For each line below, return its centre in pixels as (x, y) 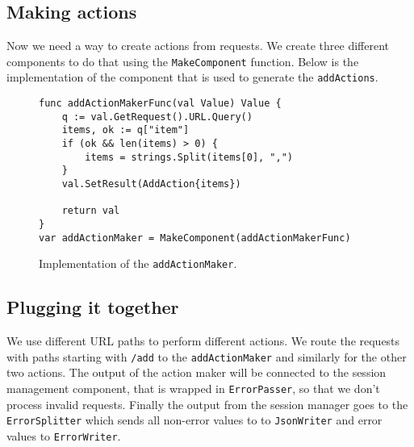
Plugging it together (93, 307)
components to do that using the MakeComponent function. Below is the (183, 61)
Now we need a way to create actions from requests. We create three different (198, 46)
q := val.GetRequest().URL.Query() (157, 117)
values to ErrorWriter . (64, 435)
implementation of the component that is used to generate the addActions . (192, 77)
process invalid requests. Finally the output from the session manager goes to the (207, 404)
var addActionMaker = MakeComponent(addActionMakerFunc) (195, 238)
